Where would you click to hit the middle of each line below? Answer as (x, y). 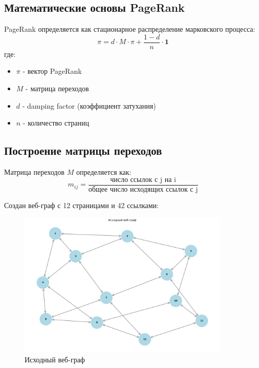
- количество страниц (56, 123)
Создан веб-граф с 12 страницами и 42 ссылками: (81, 205)
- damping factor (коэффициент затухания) (89, 105)
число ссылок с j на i (143, 180)
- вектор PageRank (52, 71)
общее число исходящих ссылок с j (143, 189)
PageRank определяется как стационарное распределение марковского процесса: (130, 29)
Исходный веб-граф (55, 359)
